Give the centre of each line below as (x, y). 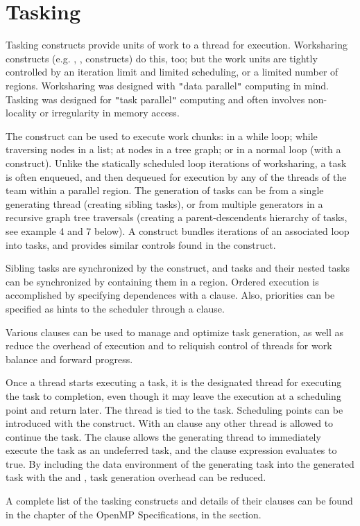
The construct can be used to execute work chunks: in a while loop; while (162, 135)
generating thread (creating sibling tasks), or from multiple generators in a (164, 203)
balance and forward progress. (69, 359)
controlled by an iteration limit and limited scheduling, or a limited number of (172, 72)
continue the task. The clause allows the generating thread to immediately (163, 436)
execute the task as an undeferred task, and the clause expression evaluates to (171, 450)
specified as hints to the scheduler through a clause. (115, 308)
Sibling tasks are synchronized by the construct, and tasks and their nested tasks (178, 268)
